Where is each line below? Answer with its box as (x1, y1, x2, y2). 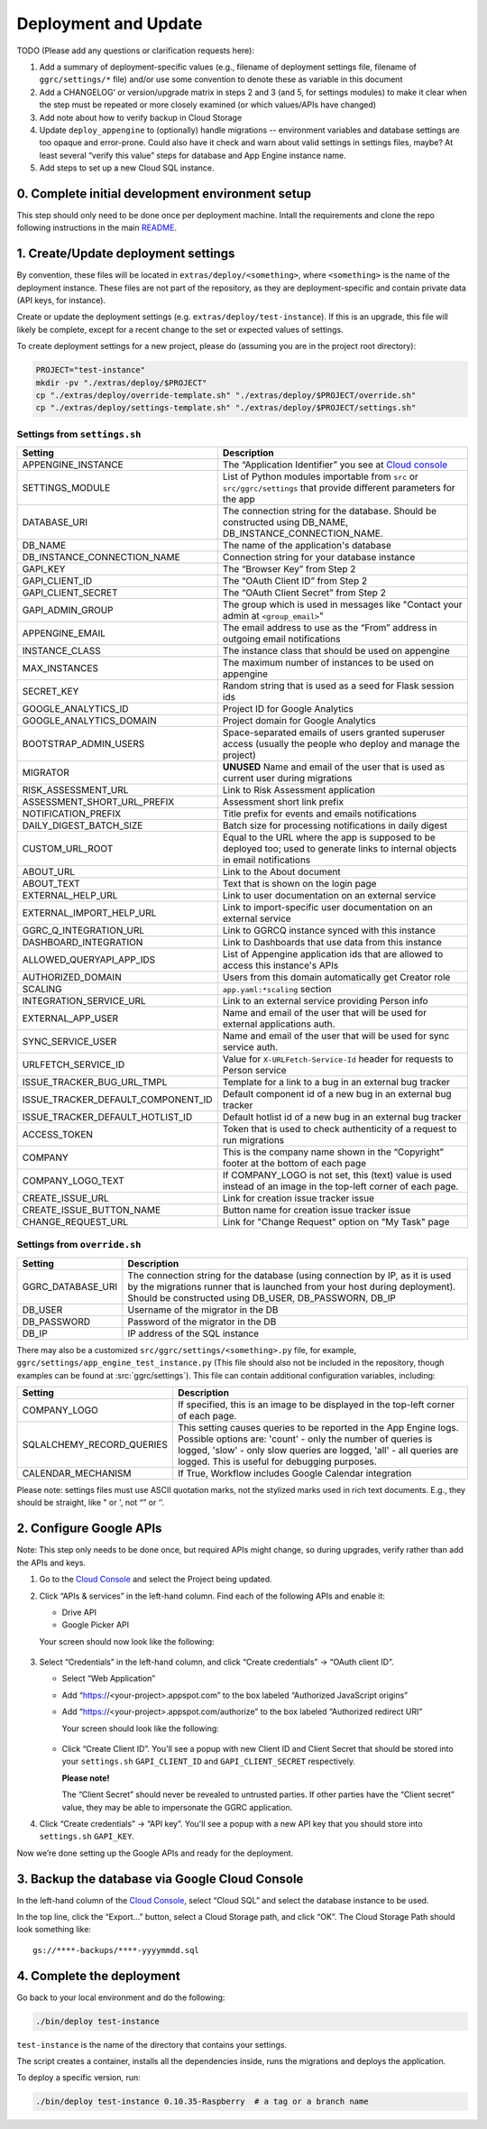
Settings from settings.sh (16, 428, 142, 440)
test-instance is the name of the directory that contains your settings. (16, 2039, 288, 2050)
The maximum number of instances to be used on (222, 657, 435, 669)
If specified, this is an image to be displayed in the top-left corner (177, 1398, 455, 1411)
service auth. (222, 1041, 279, 1054)
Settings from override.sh (16, 1239, 142, 1251)
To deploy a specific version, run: (16, 2072, 142, 2083)
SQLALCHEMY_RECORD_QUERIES (22, 1439, 169, 1452)
